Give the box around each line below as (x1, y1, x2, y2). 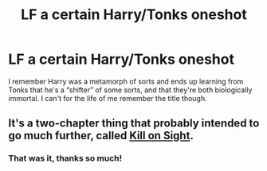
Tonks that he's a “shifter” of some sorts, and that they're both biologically (8, 85, 253, 95)
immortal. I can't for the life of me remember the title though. (8, 93, 207, 103)
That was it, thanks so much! (8, 153, 123, 164)
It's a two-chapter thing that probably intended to (8, 117, 260, 130)
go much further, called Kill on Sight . (8, 129, 194, 142)
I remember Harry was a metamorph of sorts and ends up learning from (8, 76, 244, 86)
